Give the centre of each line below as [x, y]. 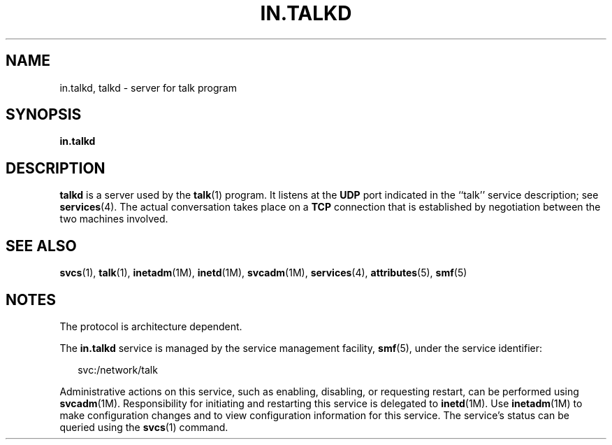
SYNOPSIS [44, 115]
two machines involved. [114, 219]
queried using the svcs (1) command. [144, 427]
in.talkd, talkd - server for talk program [148, 87]
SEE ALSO [41, 246]
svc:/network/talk [118, 369]
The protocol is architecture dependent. [151, 326]
